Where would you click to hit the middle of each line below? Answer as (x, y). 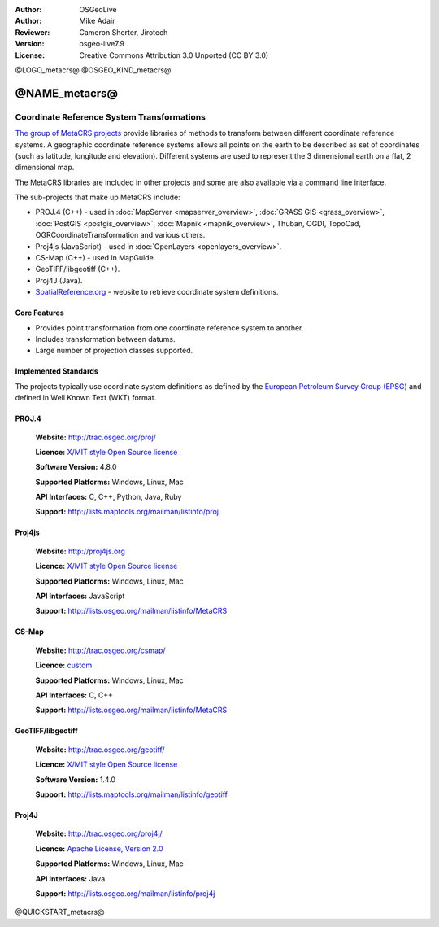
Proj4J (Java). (59, 280)
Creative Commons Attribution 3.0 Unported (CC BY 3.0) (174, 55)
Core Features (39, 313)
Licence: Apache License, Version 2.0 (99, 848)
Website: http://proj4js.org (80, 551)
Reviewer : (33, 32)
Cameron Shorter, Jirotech (124, 32)
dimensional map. (45, 168)
